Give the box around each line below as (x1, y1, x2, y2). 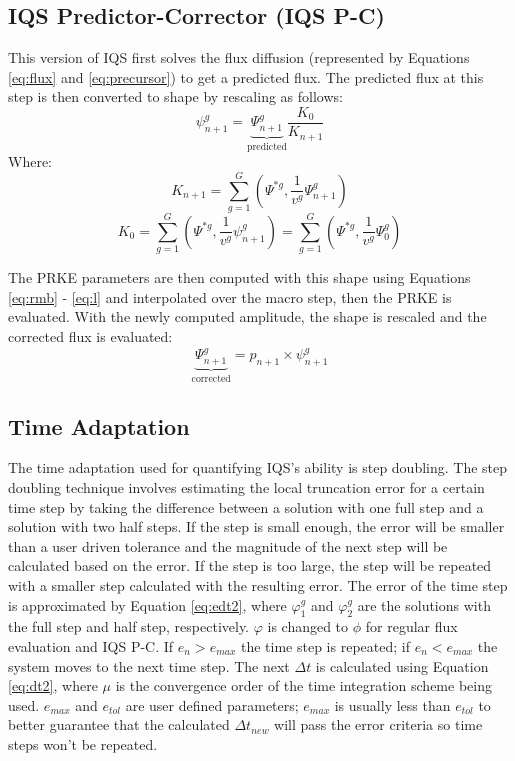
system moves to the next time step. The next (8, 655, 290, 676)
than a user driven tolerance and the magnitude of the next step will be (8, 535, 448, 556)
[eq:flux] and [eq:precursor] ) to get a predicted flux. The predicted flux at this (8, 66, 484, 87)
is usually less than (334, 694, 451, 715)
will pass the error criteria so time (274, 714, 483, 735)
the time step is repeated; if (241, 635, 410, 656)
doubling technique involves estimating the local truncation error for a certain (8, 477, 485, 497)
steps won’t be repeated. (8, 733, 158, 754)
